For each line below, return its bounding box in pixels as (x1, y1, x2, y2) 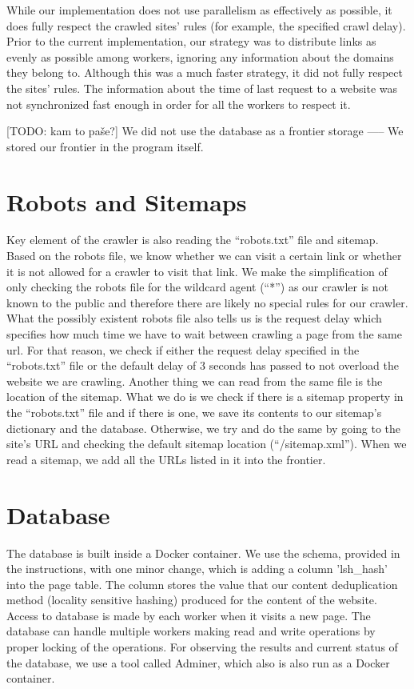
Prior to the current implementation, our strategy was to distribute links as (6, 33, 376, 50)
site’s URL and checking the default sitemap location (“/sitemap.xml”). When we (6, 435, 407, 452)
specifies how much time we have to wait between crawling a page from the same (6, 326, 402, 342)
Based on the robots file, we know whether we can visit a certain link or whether (6, 247, 402, 264)
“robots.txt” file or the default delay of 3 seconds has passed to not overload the (6, 357, 399, 374)
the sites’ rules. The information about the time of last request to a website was (6, 79, 398, 96)
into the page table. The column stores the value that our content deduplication (6, 575, 398, 592)
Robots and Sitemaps (6, 185, 247, 218)
